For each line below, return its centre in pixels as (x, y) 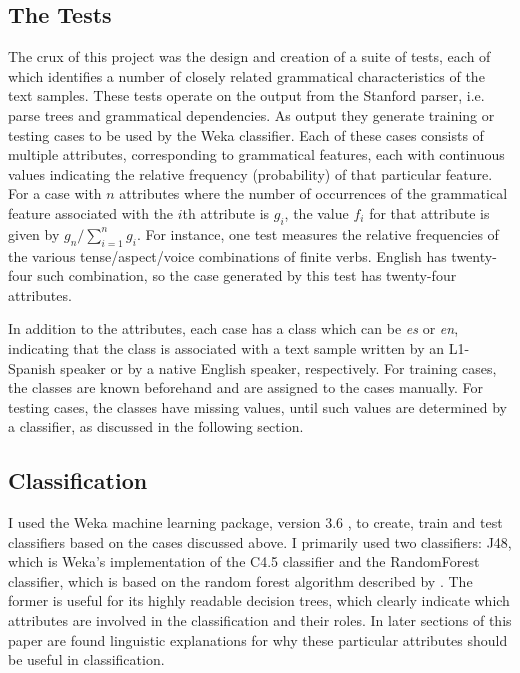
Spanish (32, 367)
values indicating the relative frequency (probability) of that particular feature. (250, 173)
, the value (316, 212)
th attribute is (226, 212)
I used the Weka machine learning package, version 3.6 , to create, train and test (255, 522)
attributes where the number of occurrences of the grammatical (313, 193)
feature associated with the (91, 212)
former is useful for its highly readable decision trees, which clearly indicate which (259, 600)
